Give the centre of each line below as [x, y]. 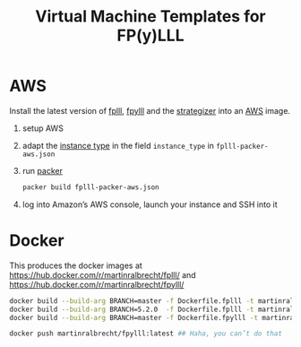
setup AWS [43, 128]
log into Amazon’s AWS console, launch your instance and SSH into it [150, 204]
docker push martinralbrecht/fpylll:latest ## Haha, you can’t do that [146, 334]
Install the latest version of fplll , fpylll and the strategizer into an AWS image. [150, 110]
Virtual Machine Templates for [150, 17]
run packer [42, 170]
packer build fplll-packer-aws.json [90, 187]
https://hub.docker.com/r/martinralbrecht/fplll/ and [103, 274]
